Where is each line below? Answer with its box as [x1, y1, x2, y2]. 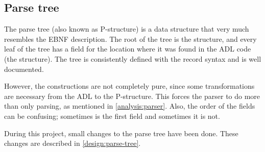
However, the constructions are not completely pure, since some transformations [4, 81, 255, 91]
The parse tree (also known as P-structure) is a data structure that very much [4, 23, 249, 34]
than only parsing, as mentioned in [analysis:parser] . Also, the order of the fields [4, 100, 255, 111]
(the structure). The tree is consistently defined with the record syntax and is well [4, 53, 261, 64]
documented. [4, 63, 44, 74]
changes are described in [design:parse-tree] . [4, 138, 141, 148]
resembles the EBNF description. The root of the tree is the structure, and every [4, 33, 257, 44]
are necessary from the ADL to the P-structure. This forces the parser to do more [4, 90, 260, 101]
